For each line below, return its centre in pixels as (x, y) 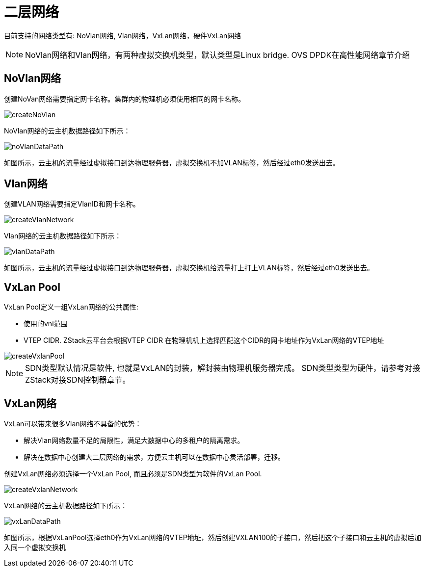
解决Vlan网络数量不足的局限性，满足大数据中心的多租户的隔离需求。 (134, 441)
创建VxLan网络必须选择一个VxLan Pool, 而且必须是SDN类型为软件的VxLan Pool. (133, 474)
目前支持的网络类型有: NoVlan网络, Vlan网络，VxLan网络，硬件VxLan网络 (123, 35)
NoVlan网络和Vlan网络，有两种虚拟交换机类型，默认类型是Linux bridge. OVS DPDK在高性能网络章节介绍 (218, 55)
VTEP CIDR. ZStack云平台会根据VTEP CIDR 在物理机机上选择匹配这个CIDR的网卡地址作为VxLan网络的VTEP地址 (204, 340)
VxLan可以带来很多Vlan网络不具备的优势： (73, 424)
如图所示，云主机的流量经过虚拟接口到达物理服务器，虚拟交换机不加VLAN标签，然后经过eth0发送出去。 (172, 162)
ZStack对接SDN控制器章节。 (78, 380)
